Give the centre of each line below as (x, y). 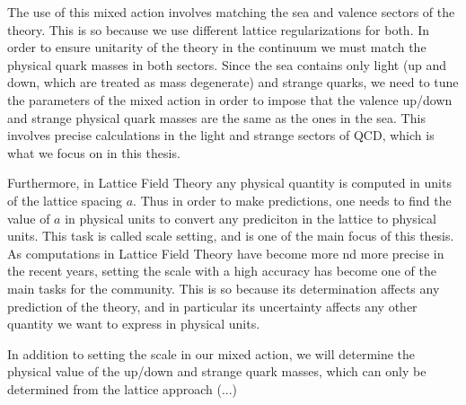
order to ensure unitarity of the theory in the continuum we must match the (217, 47)
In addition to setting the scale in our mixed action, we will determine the (211, 353)
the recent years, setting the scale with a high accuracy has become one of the (222, 271)
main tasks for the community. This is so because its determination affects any (224, 288)
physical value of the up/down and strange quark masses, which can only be (217, 371)
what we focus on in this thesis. (94, 152)
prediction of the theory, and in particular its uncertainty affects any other (212, 306)
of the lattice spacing (65, 200)
